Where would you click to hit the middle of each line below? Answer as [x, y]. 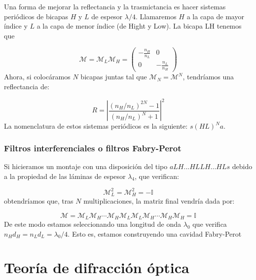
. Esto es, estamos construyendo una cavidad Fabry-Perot [155, 233]
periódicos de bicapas [36, 16]
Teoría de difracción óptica [97, 267]
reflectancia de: [27, 86]
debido [242, 166]
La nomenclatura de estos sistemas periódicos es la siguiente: [96, 126]
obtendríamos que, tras [39, 201]
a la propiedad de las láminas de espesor [65, 176]
